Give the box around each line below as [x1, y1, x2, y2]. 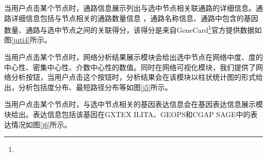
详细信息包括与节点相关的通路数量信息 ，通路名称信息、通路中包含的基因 [11, 12, 258, 23]
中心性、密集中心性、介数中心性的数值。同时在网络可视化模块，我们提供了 [4, 61, 256, 72]
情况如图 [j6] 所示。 [11, 119, 72, 129]
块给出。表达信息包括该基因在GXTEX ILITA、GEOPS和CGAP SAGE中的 [4, 109, 251, 119]
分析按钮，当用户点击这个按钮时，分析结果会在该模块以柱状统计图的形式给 [11, 72, 263, 82]
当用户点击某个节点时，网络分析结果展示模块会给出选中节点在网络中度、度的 [4, 52, 263, 62]
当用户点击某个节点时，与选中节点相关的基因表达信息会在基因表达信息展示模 [4, 99, 263, 109]
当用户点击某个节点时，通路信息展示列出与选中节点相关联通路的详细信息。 [4, 3, 256, 13]
